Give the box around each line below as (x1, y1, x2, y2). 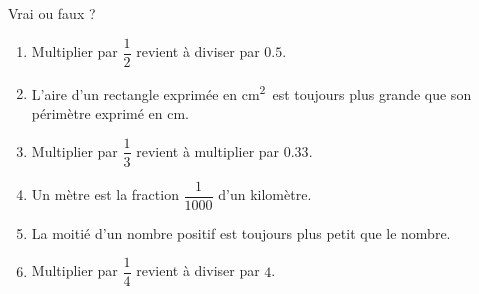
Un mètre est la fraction (31, 184, 179, 205)
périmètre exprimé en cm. (31, 102, 190, 123)
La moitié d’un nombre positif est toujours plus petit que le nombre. (31, 222, 451, 243)
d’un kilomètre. (218, 184, 312, 205)
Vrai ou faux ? (8, 3, 96, 23)
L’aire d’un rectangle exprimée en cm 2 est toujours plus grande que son (31, 80, 472, 104)
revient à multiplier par (136, 140, 280, 161)
